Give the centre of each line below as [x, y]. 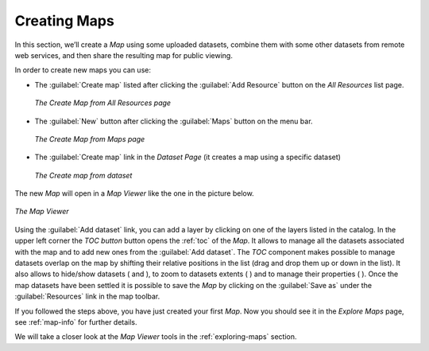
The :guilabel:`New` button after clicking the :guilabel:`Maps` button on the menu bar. [174, 121]
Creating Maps [64, 21]
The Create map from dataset [83, 175]
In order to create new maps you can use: [83, 70]
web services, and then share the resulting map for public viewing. [124, 55]
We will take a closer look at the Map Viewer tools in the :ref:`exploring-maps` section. [156, 337]
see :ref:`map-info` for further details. [76, 322]
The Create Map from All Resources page [102, 103]
